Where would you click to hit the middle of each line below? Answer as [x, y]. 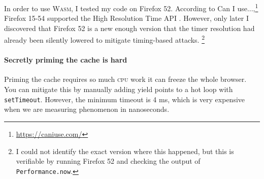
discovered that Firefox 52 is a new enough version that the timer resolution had [129, 28]
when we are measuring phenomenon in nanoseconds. [87, 109]
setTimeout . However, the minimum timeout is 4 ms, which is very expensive [125, 99]
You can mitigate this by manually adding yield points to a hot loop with [119, 89]
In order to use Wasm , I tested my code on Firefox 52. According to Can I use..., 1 [131, 7]
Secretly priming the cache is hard [66, 60]
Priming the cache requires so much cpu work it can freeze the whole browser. [125, 79]
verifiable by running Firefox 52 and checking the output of [108, 161]
